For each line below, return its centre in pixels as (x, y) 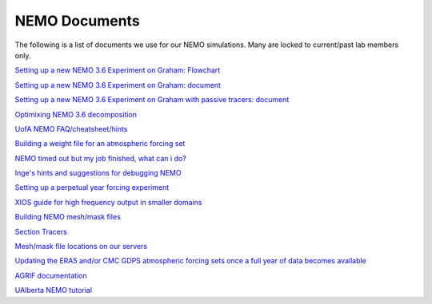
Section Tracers (41, 231)
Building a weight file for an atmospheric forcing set (100, 144)
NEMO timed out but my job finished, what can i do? (101, 158)
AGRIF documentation (51, 275)
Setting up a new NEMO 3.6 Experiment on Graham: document (118, 85)
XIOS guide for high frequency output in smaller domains (108, 202)
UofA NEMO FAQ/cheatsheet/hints (71, 128)
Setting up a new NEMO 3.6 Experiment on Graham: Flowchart (118, 70)
